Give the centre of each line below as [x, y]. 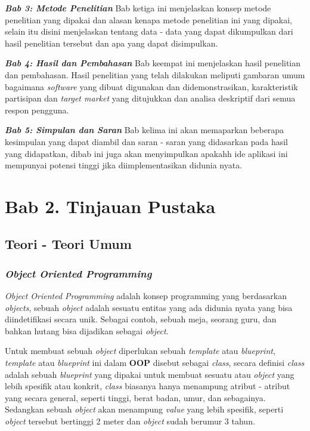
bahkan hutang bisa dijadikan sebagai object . [87, 330]
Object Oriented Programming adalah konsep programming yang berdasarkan [146, 296]
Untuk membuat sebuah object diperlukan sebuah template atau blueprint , [140, 351]
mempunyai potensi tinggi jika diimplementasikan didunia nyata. [124, 165]
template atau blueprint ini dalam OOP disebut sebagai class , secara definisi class [155, 363]
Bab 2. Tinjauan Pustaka [110, 206]
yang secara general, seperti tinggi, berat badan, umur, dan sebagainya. [135, 397]
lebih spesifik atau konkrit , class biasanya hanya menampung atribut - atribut [148, 386]
